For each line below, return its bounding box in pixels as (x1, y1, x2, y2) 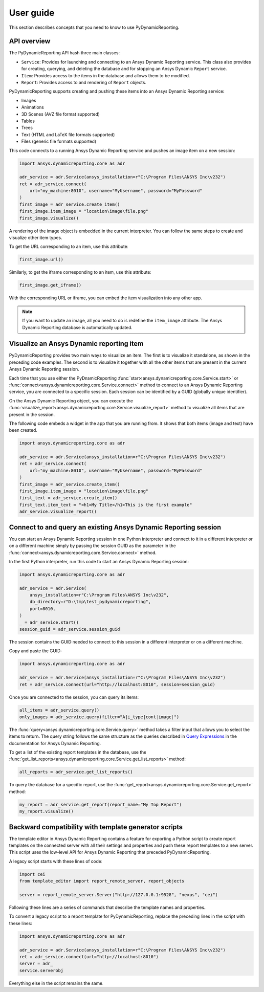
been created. (9, 427, 38, 433)
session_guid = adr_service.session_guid (19, 626, 120, 632)
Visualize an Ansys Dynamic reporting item (9, 340, 144, 348)
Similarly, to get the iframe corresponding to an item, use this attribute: (9, 269, 152, 275)
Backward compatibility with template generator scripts (9, 823, 183, 831)
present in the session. (9, 411, 55, 418)
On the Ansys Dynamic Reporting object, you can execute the (9, 397, 133, 403)
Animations (21, 104, 44, 110)
